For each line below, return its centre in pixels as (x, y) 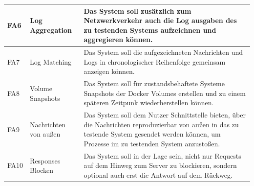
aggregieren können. (118, 39)
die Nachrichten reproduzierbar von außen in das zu (161, 124)
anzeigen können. (109, 71)
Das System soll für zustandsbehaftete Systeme (154, 83)
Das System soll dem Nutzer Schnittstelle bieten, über (165, 115)
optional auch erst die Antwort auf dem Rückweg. (158, 175)
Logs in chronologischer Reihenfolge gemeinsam (155, 61)
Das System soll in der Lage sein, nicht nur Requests (162, 155)
